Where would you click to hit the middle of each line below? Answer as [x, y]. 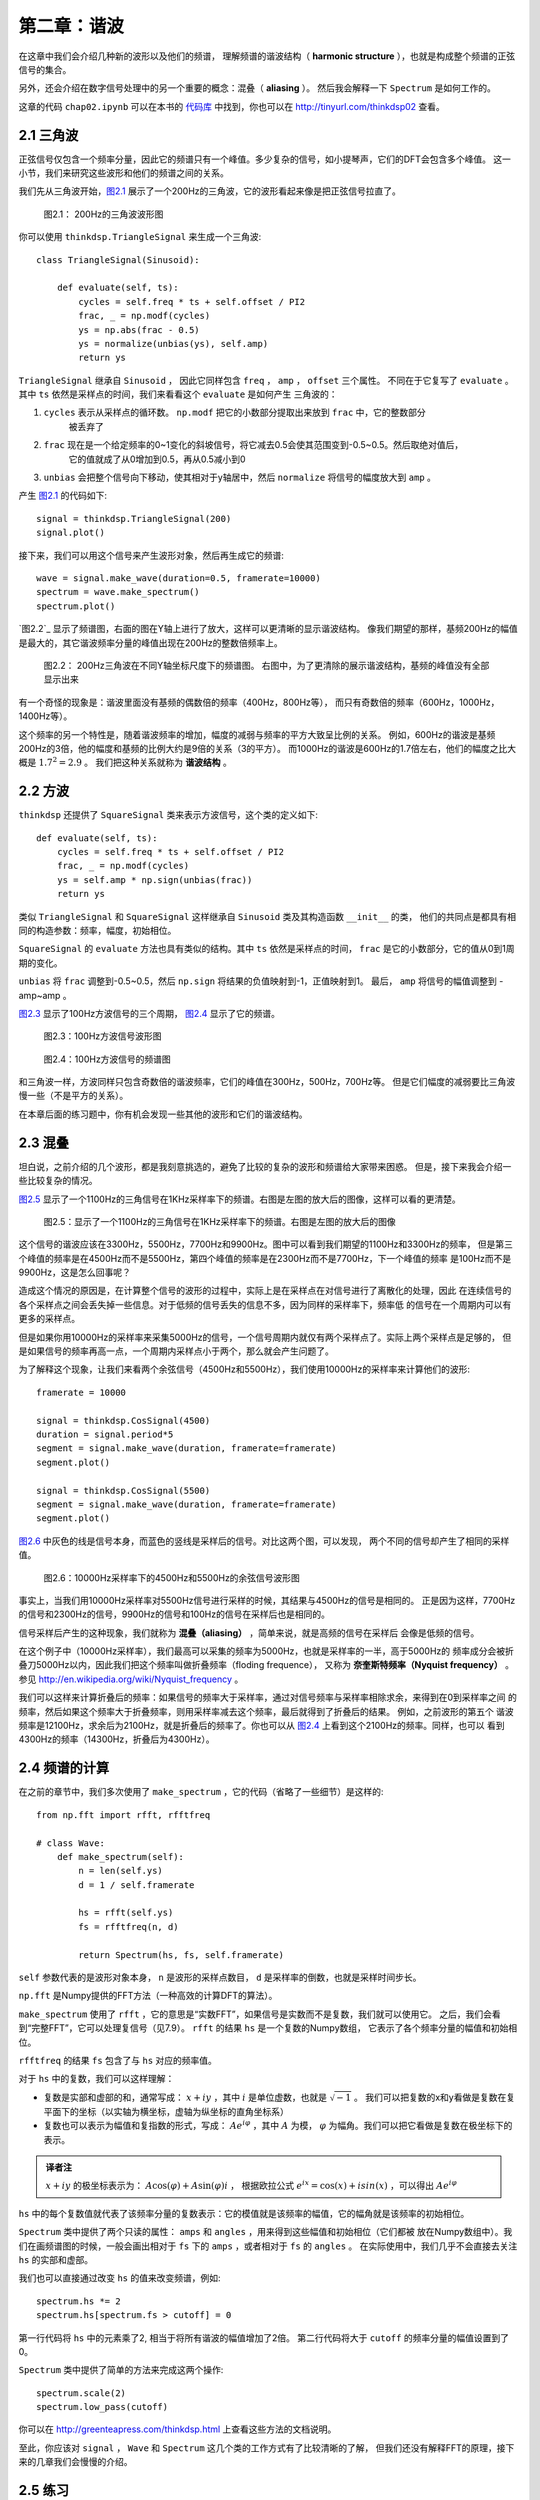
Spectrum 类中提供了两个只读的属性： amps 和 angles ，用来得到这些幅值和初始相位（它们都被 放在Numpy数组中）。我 [265, 2232]
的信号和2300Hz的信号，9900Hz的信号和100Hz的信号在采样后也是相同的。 [174, 1614]
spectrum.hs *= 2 [78, 2301]
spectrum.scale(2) [81, 2393]
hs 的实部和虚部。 [56, 2259]
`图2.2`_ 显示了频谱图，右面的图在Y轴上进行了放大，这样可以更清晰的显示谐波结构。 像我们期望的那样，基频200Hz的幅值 [268, 629]
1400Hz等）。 [45, 716]
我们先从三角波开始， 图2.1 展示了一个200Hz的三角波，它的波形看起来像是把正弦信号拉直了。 [210, 191]
